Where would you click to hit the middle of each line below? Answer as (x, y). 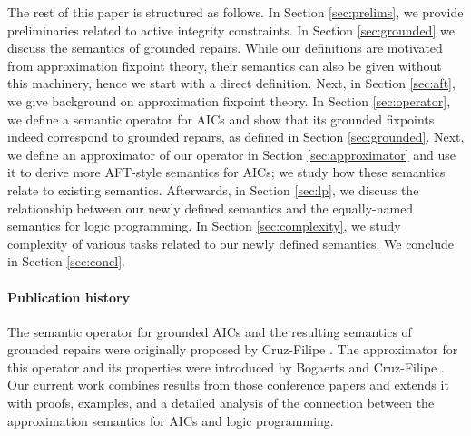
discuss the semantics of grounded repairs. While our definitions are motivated (225, 48)
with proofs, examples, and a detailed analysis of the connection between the (221, 403)
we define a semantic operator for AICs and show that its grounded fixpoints (221, 119)
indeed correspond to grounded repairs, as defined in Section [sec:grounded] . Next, (236, 137)
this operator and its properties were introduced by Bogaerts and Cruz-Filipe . (226, 367)
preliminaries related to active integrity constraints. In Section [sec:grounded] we (231, 30)
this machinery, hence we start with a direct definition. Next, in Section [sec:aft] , (231, 83)
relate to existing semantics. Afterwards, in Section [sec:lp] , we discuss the (213, 189)
